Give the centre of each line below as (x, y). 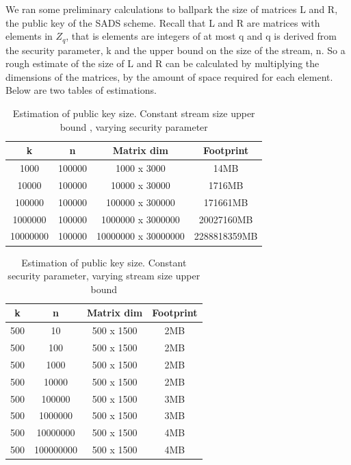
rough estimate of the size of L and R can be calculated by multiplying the (162, 63)
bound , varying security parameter (134, 126)
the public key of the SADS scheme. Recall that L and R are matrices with (163, 22)
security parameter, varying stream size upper (104, 276)
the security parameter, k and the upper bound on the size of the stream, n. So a (175, 50)
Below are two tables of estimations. (81, 90)
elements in (29, 36)
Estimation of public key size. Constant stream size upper (134, 113)
